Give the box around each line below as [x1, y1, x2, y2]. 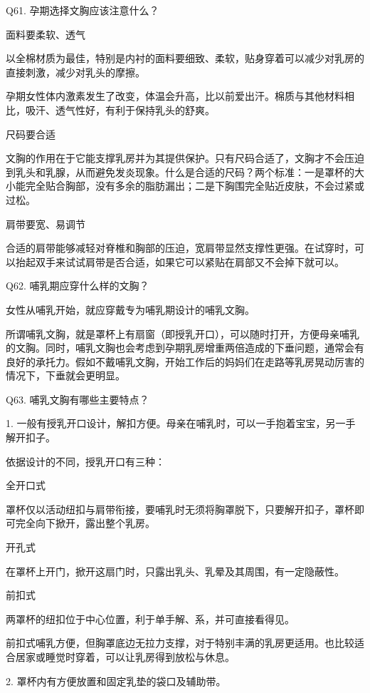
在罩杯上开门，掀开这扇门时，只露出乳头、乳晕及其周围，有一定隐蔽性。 [6, 563, 344, 578]
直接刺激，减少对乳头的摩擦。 [6, 64, 145, 79]
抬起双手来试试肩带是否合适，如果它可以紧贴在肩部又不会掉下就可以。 [15, 254, 344, 269]
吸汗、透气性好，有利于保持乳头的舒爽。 [25, 102, 215, 117]
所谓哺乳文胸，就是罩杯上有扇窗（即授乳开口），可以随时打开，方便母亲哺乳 [6, 326, 359, 341]
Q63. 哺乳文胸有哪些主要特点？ [6, 391, 149, 406]
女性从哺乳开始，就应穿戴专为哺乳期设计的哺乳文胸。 [6, 302, 255, 317]
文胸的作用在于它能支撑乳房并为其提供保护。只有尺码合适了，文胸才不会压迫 [6, 150, 364, 165]
